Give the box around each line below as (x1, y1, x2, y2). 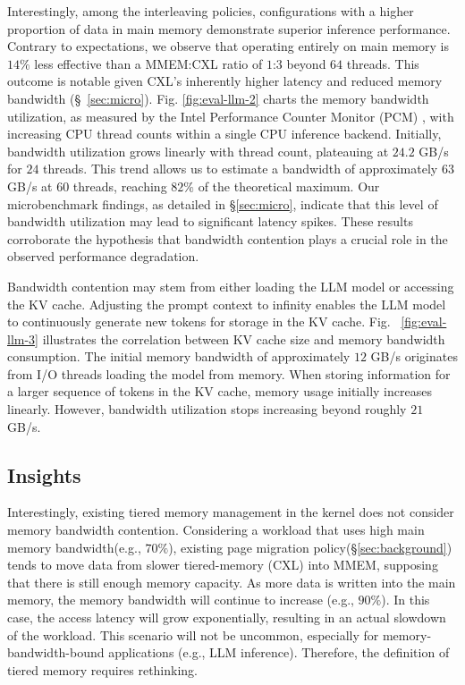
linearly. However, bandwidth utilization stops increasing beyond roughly (7, 400, 407, 419)
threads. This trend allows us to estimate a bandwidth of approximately (43, 159, 438, 178)
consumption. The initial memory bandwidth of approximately (7, 347, 351, 366)
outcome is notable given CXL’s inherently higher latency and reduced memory (7, 72, 443, 90)
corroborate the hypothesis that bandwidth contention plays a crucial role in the (7, 229, 448, 248)
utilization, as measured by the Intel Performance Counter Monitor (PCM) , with (7, 106, 454, 125)
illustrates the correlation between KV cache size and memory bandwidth (42, 329, 445, 348)
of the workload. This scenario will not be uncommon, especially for (7, 625, 379, 644)
